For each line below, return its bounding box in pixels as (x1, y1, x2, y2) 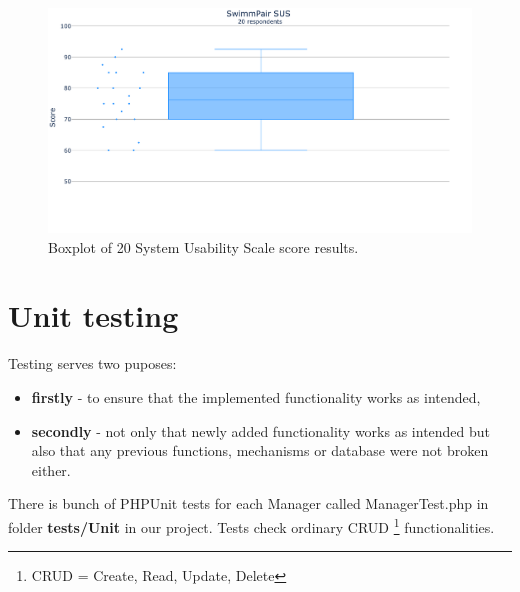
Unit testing (8, 295, 179, 336)
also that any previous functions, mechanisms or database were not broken (31, 440, 489, 461)
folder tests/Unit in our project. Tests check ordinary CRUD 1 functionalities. (8, 513, 495, 537)
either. (31, 459, 71, 480)
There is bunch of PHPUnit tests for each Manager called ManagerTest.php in (8, 493, 489, 514)
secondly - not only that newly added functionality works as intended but (31, 420, 491, 441)
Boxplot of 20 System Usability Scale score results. (48, 236, 359, 257)
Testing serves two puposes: (8, 353, 177, 374)
